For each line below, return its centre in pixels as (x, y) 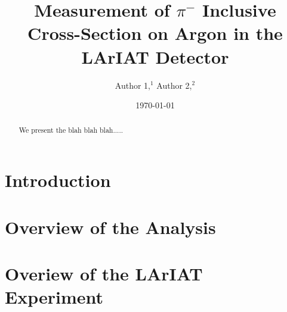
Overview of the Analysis (110, 227)
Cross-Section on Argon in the (155, 33)
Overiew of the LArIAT (104, 273)
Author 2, (174, 85)
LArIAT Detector (155, 56)
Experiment (54, 297)
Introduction (58, 180)
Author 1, (132, 85)
